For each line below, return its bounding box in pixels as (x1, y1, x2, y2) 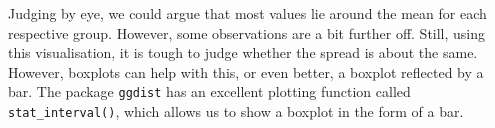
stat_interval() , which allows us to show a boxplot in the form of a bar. (8, 101, 464, 122)
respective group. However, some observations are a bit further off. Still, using (8, 22, 486, 43)
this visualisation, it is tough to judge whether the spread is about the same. (8, 42, 478, 63)
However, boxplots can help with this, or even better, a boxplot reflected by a (8, 61, 484, 82)
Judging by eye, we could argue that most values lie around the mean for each (8, 3, 487, 23)
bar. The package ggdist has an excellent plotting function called (8, 81, 411, 102)
